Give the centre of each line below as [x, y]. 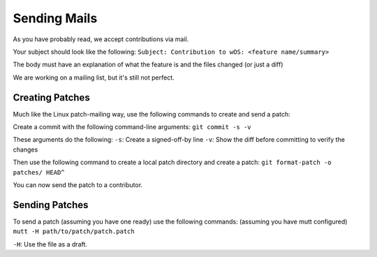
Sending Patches [51, 205]
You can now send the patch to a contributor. [78, 184]
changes [25, 149]
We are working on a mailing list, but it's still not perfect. [94, 78]
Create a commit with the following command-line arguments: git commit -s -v [132, 127]
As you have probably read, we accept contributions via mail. [101, 39]
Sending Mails [55, 18]
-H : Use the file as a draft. [50, 244]
